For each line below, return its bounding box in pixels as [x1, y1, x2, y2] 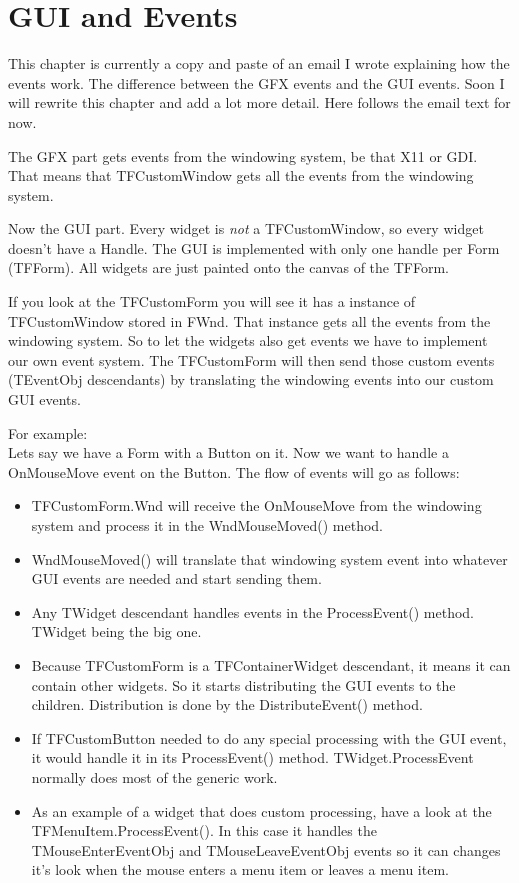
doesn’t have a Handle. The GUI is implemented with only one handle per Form [8, 237, 500, 258]
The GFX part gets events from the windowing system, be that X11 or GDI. [8, 145, 478, 166]
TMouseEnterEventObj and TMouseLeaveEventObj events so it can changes [31, 839, 501, 860]
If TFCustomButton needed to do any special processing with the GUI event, [31, 727, 507, 748]
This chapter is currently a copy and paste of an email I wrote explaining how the [8, 53, 510, 74]
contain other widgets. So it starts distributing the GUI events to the [31, 674, 456, 695]
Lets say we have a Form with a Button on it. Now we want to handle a [8, 442, 449, 463]
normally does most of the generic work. [31, 766, 278, 787]
